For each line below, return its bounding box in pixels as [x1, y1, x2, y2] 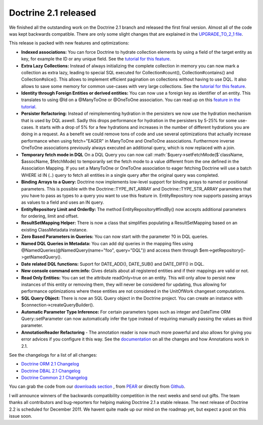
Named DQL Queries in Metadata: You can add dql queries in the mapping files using [21, 240, 193, 246]
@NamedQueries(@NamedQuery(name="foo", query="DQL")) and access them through [21, 247, 198, 254]
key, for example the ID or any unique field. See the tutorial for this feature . [21, 56, 171, 62]
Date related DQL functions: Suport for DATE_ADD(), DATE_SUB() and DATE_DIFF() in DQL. [21, 261, 205, 267]
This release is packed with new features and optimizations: [9, 40, 130, 46]
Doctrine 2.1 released [9, 7, 96, 18]
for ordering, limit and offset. [21, 213, 79, 219]
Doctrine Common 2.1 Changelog [21, 375, 88, 381]
